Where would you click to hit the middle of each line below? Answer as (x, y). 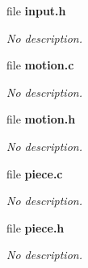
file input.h (36, 10)
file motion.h (41, 119)
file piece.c (35, 173)
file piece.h (36, 227)
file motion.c (40, 65)
